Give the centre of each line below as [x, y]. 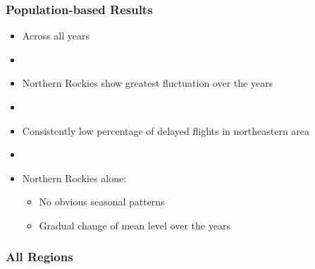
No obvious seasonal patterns [102, 202]
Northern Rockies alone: [74, 178]
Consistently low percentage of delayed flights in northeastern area [166, 130]
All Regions [39, 257]
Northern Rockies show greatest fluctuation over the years [148, 83]
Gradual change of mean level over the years [135, 225]
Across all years [56, 36]
